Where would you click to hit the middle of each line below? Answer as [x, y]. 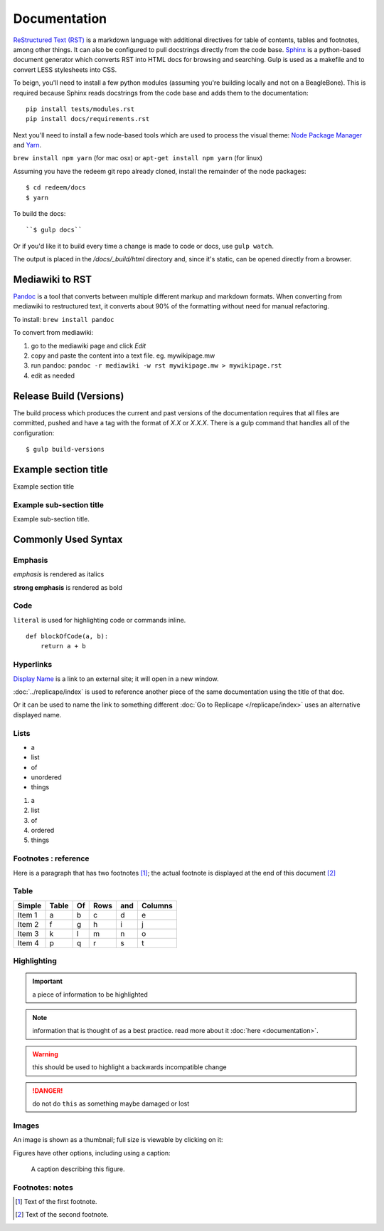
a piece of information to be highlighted [90, 994]
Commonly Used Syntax [68, 539]
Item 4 [28, 942]
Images [26, 1126]
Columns [157, 905]
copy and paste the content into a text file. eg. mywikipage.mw [123, 355]
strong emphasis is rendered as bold [68, 587]
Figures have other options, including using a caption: [92, 1153]
